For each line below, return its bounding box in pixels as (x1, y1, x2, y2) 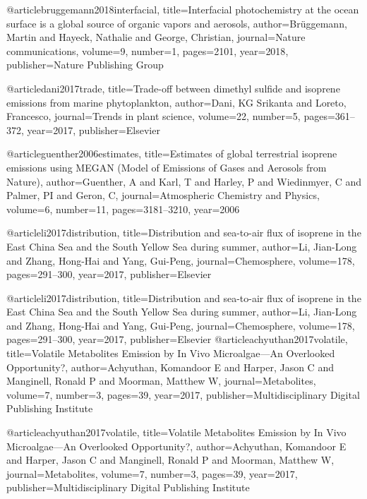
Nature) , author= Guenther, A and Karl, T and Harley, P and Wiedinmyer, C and (6, 174, 362, 188)
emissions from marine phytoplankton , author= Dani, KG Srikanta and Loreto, (6, 95, 347, 109)
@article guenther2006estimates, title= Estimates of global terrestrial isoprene (6, 146, 337, 161)
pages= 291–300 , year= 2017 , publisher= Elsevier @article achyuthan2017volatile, (6, 332, 348, 347)
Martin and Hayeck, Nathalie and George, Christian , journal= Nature (6, 30, 306, 44)
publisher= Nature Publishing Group (6, 57, 164, 72)
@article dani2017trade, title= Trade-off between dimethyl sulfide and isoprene (6, 80, 340, 95)
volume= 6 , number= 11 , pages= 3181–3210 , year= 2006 (6, 201, 240, 216)
